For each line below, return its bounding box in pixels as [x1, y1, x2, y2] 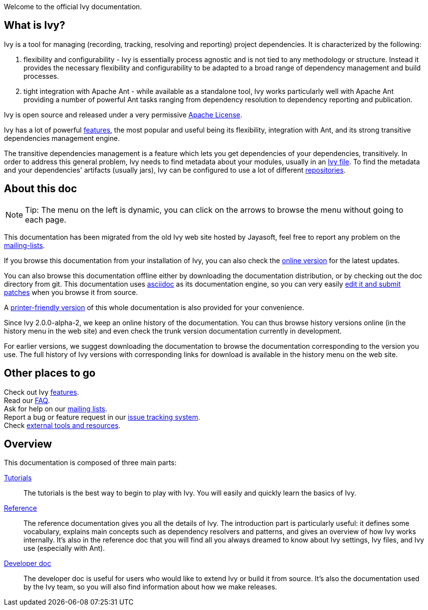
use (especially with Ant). [23, 544, 105, 553]
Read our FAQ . [4, 396, 50, 405]
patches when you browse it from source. [4, 288, 138, 296]
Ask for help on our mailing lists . [4, 404, 108, 413]
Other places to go [4, 367, 96, 380]
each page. [25, 214, 67, 225]
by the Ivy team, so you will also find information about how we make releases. [23, 583, 277, 591]
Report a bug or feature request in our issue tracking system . [4, 412, 200, 421]
